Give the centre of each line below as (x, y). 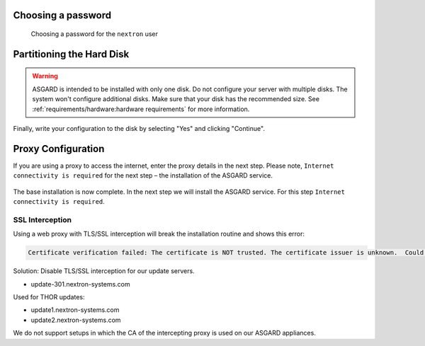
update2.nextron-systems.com (76, 320)
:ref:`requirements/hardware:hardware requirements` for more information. (141, 109)
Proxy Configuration (59, 149)
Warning (45, 76)
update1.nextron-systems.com (75, 310)
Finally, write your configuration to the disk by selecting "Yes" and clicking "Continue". (139, 128)
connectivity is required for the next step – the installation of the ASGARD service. (143, 175)
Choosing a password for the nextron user (95, 34)
